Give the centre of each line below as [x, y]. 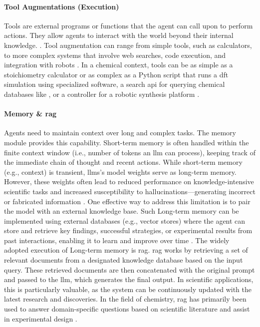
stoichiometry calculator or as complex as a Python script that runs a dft [116, 74]
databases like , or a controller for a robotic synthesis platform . [102, 94]
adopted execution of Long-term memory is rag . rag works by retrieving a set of [126, 250]
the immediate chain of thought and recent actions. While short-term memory [123, 162]
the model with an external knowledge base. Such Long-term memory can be [122, 211]
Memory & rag [30, 114]
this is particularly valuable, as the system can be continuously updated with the [128, 289]
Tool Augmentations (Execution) [62, 6]
